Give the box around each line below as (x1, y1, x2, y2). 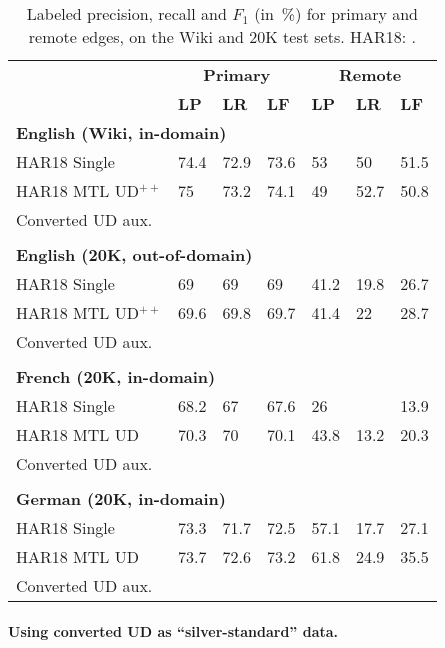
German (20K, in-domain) (16, 487, 226, 510)
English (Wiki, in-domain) (16, 121, 227, 144)
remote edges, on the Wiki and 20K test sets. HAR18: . (28, 25, 417, 48)
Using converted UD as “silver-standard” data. (8, 620, 339, 641)
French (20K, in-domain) (16, 365, 216, 388)
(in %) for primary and (254, 2, 418, 25)
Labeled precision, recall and (26, 2, 227, 25)
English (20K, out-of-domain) (16, 243, 253, 266)
